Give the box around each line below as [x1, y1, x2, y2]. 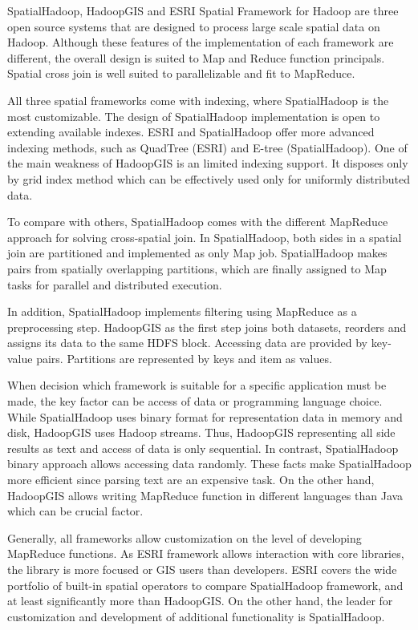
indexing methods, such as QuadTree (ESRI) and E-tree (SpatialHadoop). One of [7, 139, 408, 155]
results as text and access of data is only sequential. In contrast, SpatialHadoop [7, 439, 399, 456]
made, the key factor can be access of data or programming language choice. [7, 393, 383, 410]
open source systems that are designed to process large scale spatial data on [7, 18, 380, 34]
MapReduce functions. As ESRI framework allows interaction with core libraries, [7, 545, 404, 562]
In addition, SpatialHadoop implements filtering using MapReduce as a [7, 303, 357, 320]
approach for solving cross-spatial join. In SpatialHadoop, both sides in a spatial [7, 228, 402, 245]
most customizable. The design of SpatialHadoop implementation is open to [7, 107, 380, 124]
